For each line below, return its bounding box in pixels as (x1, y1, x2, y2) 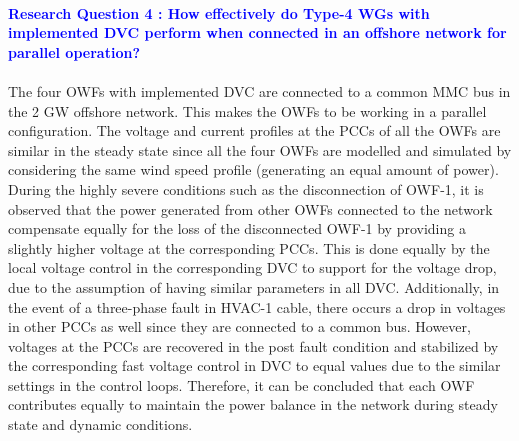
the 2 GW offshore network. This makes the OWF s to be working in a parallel (8, 100, 487, 121)
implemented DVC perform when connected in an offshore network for (8, 22, 507, 43)
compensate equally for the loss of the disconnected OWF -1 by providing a (8, 218, 466, 239)
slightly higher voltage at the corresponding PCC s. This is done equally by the (8, 237, 490, 258)
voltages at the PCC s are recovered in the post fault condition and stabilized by (8, 335, 499, 356)
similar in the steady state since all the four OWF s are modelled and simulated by (8, 139, 512, 160)
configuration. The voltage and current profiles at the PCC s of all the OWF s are (8, 120, 501, 141)
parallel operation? (8, 41, 140, 62)
